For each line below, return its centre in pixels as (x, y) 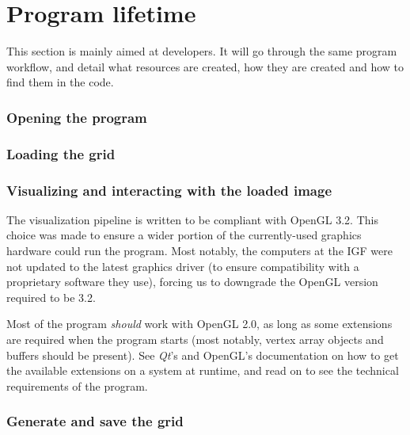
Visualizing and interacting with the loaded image (169, 190)
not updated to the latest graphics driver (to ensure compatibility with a (183, 266)
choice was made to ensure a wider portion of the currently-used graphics (184, 235)
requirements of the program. (77, 385)
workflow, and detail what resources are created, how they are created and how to (205, 66)
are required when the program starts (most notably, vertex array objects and (195, 339)
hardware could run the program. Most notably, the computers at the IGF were (200, 250)
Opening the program (77, 117)
